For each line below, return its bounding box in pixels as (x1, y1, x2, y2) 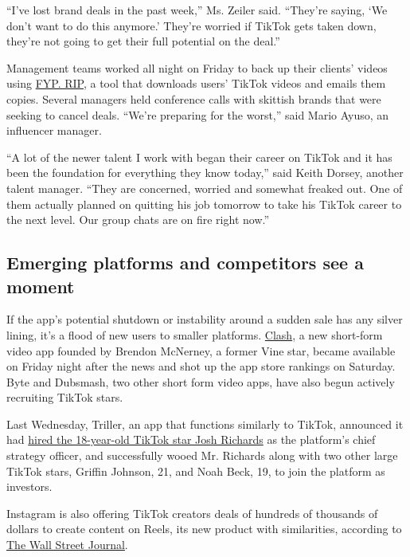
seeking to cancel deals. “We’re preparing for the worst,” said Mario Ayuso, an (6, 106, 389, 123)
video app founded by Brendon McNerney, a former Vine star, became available (6, 342, 396, 359)
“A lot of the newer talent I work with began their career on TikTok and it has (6, 148, 392, 165)
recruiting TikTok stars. (6, 389, 123, 406)
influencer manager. (6, 122, 102, 139)
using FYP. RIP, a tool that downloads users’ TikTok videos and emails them (6, 75, 386, 92)
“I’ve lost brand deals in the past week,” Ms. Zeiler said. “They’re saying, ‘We (6, 2, 388, 18)
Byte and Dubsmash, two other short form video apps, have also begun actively (6, 373, 395, 390)
